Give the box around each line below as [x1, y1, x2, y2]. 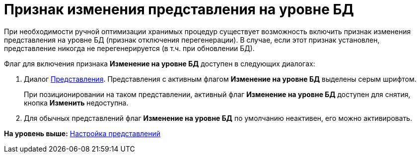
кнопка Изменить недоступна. [24, 98, 129, 107]
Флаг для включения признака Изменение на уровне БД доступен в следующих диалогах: [4, 59, 315, 68]
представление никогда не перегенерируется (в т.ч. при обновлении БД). [4, 44, 255, 52]
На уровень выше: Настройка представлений [4, 129, 161, 138]
